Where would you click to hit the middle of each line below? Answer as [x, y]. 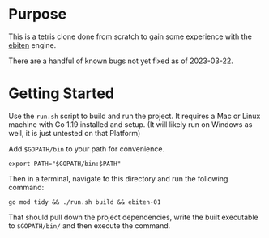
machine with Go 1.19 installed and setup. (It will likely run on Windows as [130, 124]
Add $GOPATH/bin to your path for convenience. [86, 149]
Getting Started [62, 93]
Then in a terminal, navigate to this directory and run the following [118, 178]
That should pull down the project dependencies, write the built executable [133, 217]
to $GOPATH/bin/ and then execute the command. [90, 225]
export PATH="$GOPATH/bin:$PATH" [65, 164]
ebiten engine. [32, 45]
